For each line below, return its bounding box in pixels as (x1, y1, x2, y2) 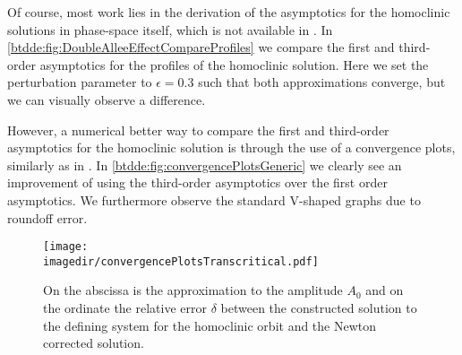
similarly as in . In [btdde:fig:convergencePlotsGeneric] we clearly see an (7, 155, 402, 174)
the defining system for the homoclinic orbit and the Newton (43, 316, 377, 334)
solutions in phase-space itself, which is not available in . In (7, 20, 333, 39)
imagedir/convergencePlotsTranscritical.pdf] (43, 255, 319, 268)
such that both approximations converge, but (198, 73, 446, 91)
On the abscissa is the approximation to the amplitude (43, 281, 343, 299)
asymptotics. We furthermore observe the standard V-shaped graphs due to (7, 190, 421, 209)
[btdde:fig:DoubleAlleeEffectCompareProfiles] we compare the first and (7, 38, 395, 56)
